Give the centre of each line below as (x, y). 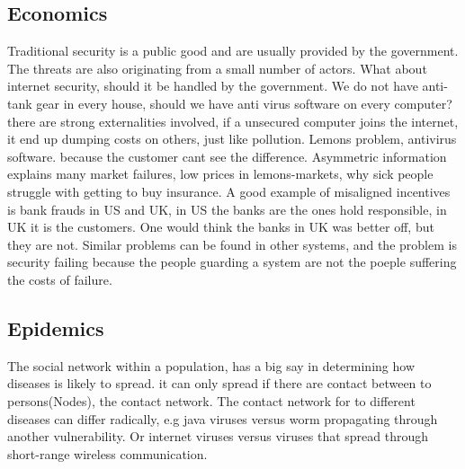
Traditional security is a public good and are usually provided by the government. (233, 51)
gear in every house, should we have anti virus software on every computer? (244, 103)
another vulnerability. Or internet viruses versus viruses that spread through (218, 436)
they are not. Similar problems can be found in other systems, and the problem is (232, 244)
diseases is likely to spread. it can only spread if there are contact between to (219, 383)
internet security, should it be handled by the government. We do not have (213, 86)
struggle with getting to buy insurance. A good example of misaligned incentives (229, 191)
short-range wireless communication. (107, 453)
